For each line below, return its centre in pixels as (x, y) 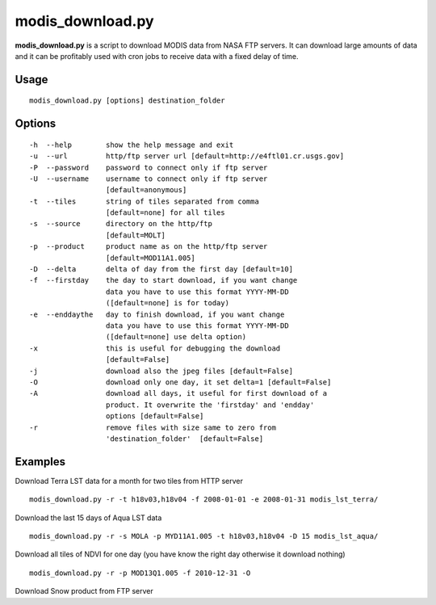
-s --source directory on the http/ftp (121, 224)
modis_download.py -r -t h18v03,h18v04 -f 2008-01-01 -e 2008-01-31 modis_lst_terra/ (204, 500)
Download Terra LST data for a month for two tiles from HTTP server (129, 481)
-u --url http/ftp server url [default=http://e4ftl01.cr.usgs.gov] (187, 156)
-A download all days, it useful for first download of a (178, 393)
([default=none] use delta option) (176, 337)
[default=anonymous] (146, 190)
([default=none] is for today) (168, 303)
